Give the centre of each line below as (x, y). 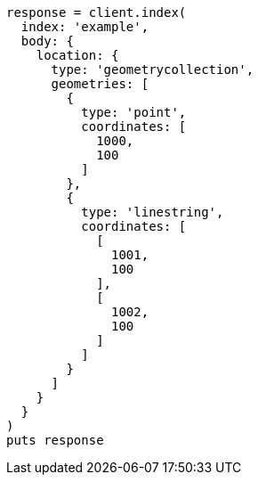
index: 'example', (85, 27)
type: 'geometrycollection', (153, 69)
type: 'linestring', (153, 212)
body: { (47, 41)
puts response (55, 440)
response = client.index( (97, 12)
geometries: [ (100, 84)
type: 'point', (134, 112)
